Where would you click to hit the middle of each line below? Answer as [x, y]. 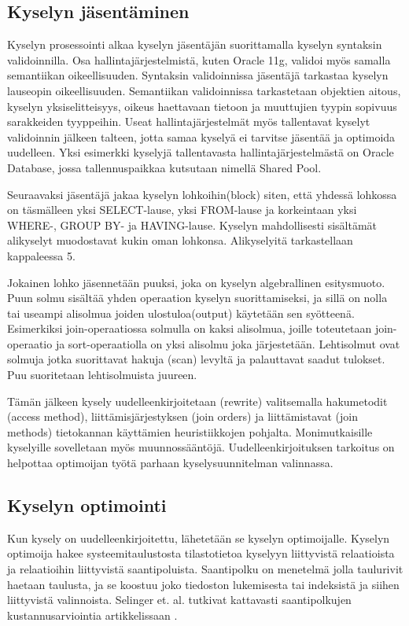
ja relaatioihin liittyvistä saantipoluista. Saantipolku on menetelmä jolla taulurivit [205, 569]
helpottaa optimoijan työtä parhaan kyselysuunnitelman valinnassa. [170, 463]
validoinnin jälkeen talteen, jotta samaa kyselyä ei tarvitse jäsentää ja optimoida [201, 136]
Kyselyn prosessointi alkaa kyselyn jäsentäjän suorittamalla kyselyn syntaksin [195, 44]
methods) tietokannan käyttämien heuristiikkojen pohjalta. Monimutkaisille [190, 431]
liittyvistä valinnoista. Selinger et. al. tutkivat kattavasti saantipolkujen [179, 600]
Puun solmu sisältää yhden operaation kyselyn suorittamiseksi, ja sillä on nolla [197, 298]
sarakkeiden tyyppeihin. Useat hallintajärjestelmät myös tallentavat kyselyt [189, 122]
